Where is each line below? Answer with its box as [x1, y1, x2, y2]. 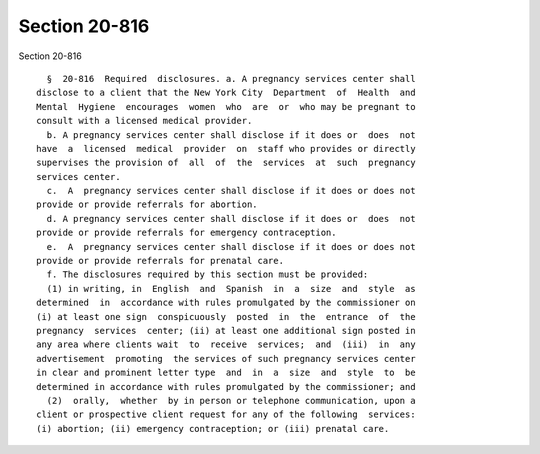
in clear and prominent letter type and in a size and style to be [36, 367, 416, 379]
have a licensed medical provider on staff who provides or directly [36, 143, 416, 154]
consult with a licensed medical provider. [36, 115, 253, 127]
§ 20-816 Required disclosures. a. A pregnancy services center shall [46, 73, 416, 84]
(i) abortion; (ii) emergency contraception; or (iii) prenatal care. [36, 423, 390, 434]
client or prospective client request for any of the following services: [36, 409, 416, 420]
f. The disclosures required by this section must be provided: [46, 269, 369, 280]
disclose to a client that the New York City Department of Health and [36, 87, 416, 99]
